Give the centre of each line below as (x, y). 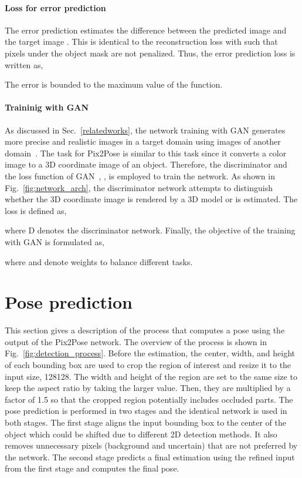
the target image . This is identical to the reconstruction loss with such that (141, 41)
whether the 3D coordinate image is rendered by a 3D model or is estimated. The (151, 199)
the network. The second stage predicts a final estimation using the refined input (150, 457)
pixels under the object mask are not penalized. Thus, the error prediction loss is (150, 53)
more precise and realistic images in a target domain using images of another (143, 141)
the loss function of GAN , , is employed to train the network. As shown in (140, 176)
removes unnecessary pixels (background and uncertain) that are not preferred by (151, 445)
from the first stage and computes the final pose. (92, 468)
